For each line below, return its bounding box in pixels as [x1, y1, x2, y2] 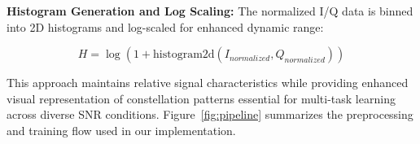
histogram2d [153, 49, 215, 61]
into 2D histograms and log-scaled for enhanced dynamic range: [7, 18, 324, 35]
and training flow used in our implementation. [7, 121, 236, 138]
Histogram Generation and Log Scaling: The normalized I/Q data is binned [7, 2, 413, 19]
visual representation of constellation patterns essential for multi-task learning [7, 89, 396, 107]
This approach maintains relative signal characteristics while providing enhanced [7, 74, 409, 91]
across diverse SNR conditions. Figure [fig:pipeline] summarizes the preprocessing [7, 106, 413, 123]
